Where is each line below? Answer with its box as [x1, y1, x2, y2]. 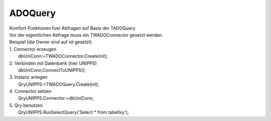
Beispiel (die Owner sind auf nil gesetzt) [9, 39, 92, 45]
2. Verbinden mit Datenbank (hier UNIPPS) [9, 60, 97, 66]
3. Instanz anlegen [9, 74, 48, 80]
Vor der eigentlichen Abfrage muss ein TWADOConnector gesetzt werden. [9, 32, 163, 38]
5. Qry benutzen [9, 102, 43, 108]
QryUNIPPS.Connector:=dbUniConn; [18, 95, 94, 101]
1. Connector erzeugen [9, 46, 57, 52]
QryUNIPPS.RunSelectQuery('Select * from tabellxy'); [18, 109, 129, 115]
